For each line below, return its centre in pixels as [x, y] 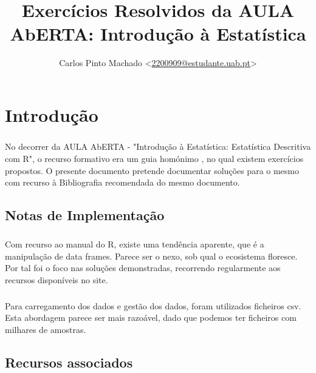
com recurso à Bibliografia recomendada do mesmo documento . [122, 182]
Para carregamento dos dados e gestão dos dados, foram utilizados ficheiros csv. [153, 305]
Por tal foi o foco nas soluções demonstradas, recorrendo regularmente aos [143, 268]
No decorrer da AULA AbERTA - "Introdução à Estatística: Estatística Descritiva [158, 146]
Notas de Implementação [85, 215]
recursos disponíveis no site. [57, 279]
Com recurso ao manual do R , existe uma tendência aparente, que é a [135, 244]
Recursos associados [69, 362]
